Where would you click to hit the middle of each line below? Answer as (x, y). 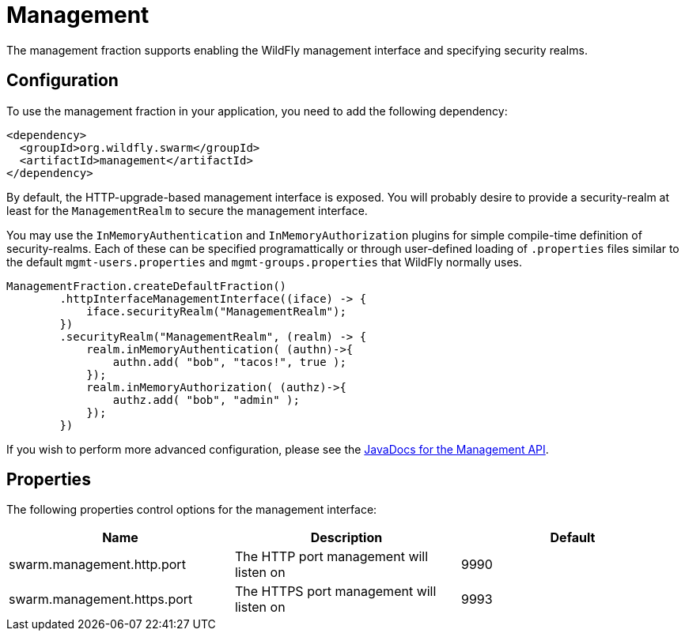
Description (346, 538)
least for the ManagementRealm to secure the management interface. (187, 210)
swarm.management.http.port (97, 565)
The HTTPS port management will (335, 592)
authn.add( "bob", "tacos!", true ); (229, 362)
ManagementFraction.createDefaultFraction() (147, 286)
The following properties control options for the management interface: (192, 510)
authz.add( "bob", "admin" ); (206, 400)
